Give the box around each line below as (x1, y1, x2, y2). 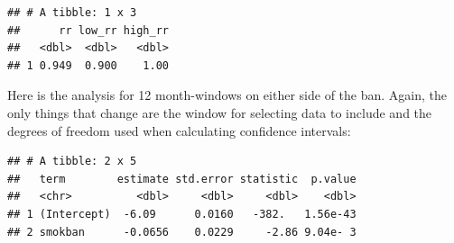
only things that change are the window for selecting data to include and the (7, 103, 432, 121)
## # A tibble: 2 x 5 (7, 155, 137, 168)
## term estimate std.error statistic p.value (7, 172, 357, 185)
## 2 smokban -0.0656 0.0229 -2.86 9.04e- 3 (7, 225, 357, 238)
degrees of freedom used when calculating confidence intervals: (7, 121, 351, 139)
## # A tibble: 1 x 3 (7, 6, 137, 19)
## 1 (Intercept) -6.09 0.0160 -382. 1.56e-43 (7, 207, 357, 220)
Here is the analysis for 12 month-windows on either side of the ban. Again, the (7, 85, 447, 104)
